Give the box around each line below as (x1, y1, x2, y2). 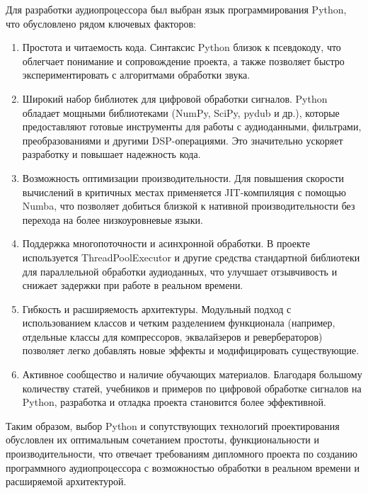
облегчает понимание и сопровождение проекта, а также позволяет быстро (22, 53, 345, 68)
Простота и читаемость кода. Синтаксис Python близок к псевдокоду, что (22, 40, 341, 55)
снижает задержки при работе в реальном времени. (22, 278, 243, 293)
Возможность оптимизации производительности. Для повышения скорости (22, 170, 345, 185)
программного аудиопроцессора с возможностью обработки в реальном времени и (6, 460, 360, 475)
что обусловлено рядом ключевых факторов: (6, 16, 197, 30)
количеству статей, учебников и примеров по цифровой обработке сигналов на (22, 380, 362, 395)
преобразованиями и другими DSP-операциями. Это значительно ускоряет (22, 132, 343, 147)
